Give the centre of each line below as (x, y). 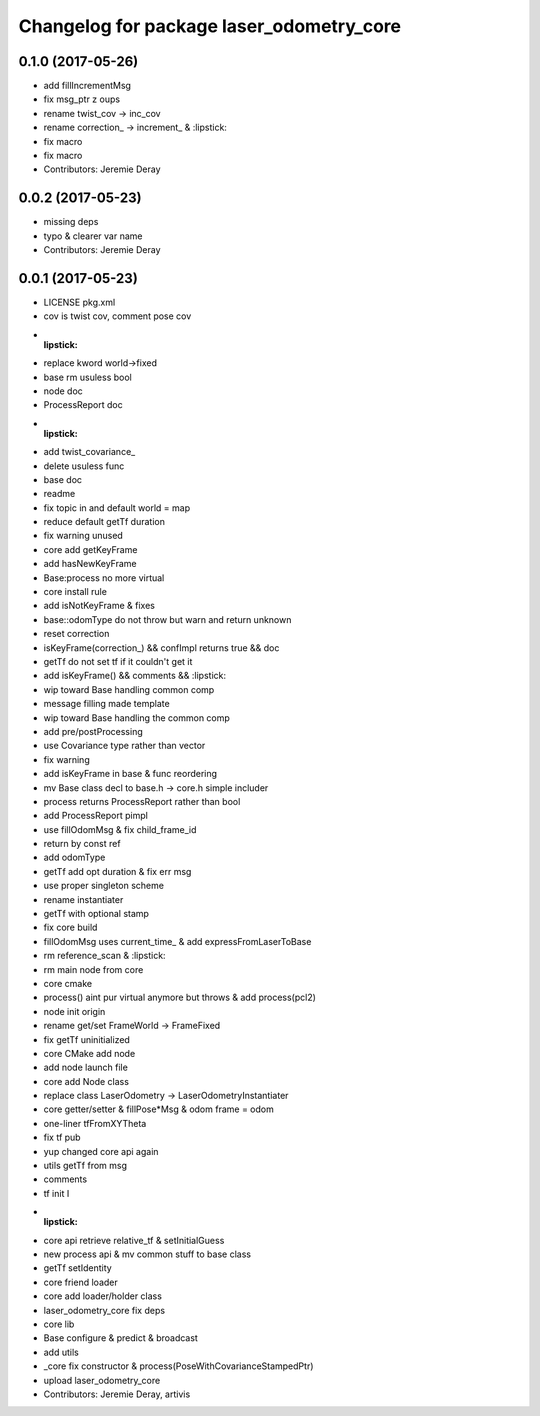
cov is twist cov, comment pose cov (117, 316)
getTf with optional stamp (96, 914)
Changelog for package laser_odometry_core (210, 26)
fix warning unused (83, 536)
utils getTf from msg (85, 1166)
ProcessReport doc (83, 405)
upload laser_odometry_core (102, 1380)
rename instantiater (83, 899)
